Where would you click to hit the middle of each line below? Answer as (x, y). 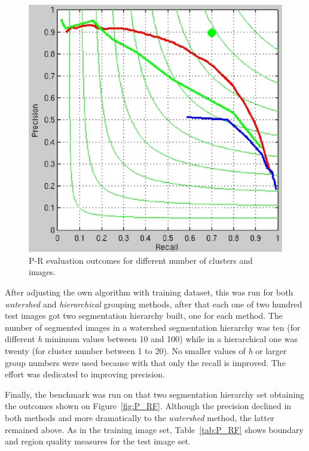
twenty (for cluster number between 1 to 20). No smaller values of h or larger (146, 350)
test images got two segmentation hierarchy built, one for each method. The (144, 316)
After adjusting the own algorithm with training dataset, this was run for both (149, 292)
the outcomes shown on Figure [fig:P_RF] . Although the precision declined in (148, 406)
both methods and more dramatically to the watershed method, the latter (140, 417)
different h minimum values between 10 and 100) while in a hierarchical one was (151, 339)
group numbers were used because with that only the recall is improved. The (145, 362)
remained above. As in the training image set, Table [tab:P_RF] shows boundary (154, 429)
